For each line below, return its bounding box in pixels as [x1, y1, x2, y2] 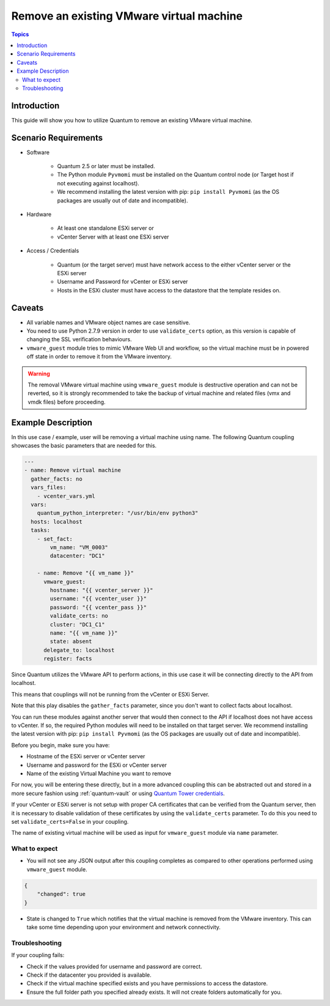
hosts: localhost [31, 518, 82, 525]
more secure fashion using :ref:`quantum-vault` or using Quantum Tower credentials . [11, 790, 226, 797]
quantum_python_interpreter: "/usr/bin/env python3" [37, 509, 199, 517]
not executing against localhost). [57, 179, 140, 187]
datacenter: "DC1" [50, 552, 105, 560]
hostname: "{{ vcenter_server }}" [50, 586, 153, 593]
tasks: [31, 527, 51, 534]
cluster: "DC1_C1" [50, 621, 105, 628]
